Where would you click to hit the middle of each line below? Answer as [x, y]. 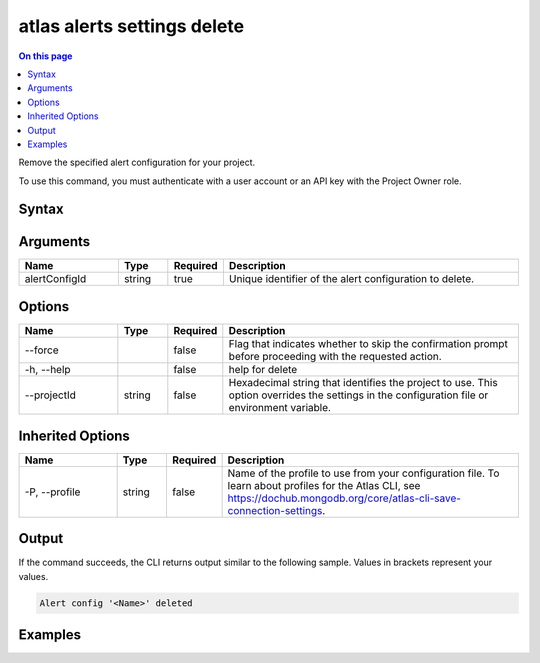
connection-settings [275, 510]
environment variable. [280, 408]
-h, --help [47, 370]
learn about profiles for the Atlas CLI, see [324, 485]
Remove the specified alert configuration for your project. [137, 162]
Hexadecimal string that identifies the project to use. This [363, 383]
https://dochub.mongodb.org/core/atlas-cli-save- [344, 498]
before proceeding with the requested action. [335, 357]
